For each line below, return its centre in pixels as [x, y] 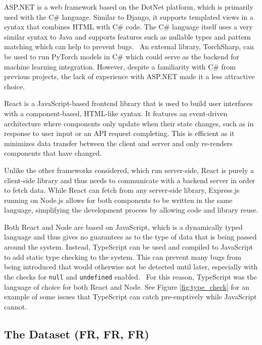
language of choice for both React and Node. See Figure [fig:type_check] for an [127, 286]
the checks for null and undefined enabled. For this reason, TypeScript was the [130, 276]
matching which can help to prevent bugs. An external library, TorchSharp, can [129, 46]
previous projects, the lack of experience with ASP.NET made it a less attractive [129, 76]
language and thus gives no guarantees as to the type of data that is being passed [130, 237]
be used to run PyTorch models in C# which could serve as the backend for [122, 56]
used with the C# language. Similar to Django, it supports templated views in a [129, 16]
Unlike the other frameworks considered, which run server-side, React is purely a [129, 170]
